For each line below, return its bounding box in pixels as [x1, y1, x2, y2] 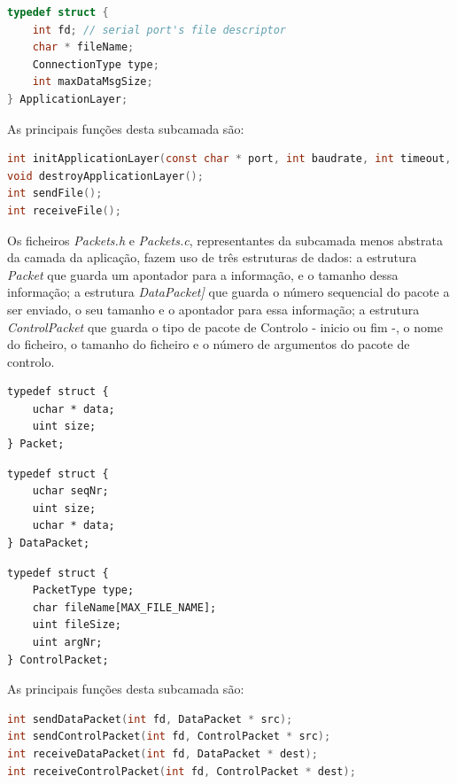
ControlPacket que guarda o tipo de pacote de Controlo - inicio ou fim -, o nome [7, 317, 443, 336]
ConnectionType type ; [32, 58, 159, 71]
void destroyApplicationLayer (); [7, 169, 204, 182]
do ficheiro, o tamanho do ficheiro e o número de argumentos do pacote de [7, 335, 410, 353]
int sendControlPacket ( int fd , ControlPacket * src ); [7, 730, 331, 743]
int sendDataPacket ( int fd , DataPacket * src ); [7, 712, 293, 726]
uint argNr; [32, 636, 103, 648]
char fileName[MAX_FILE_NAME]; [32, 601, 217, 614]
